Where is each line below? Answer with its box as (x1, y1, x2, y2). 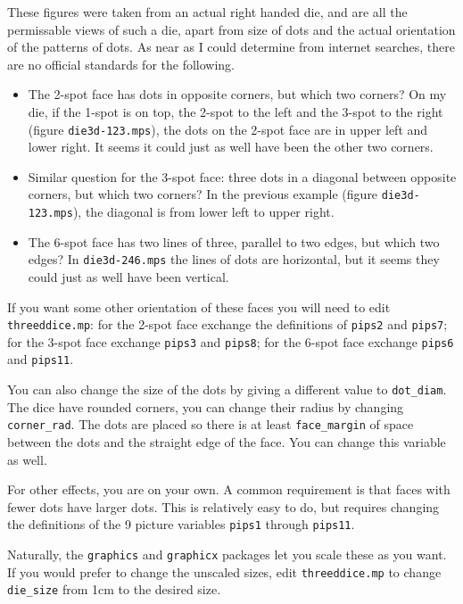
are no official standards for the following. (7, 54, 236, 73)
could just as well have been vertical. (28, 267, 229, 285)
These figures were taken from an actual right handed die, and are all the (7, 3, 408, 21)
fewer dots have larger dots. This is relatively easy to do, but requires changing (7, 497, 440, 516)
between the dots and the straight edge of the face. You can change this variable (7, 433, 446, 451)
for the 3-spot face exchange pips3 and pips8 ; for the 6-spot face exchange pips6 (7, 332, 454, 351)
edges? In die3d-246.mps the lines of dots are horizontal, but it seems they (28, 250, 440, 269)
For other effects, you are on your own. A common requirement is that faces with (7, 480, 451, 499)
